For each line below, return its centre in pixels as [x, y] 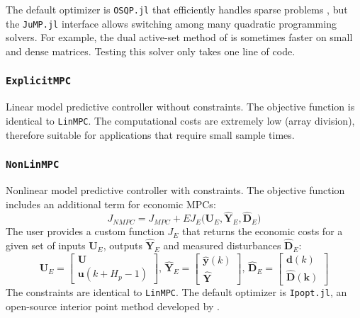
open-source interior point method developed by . [113, 306]
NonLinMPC [33, 165]
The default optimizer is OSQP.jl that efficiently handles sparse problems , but [177, 9]
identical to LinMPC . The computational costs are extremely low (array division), [180, 120]
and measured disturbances [222, 245]
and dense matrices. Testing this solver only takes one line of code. [151, 51]
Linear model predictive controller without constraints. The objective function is [180, 107]
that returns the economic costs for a [263, 231]
